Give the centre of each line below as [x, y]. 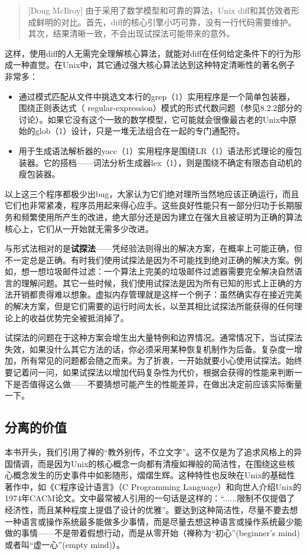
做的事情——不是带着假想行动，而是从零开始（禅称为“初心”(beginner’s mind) [152, 533]
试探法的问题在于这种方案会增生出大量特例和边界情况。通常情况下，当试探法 [153, 337]
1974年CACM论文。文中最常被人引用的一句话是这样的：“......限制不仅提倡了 [150, 498]
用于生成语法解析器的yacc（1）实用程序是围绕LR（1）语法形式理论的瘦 [156, 150]
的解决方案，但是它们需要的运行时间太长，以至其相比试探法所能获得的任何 [149, 306]
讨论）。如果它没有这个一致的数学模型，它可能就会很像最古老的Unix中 [153, 119]
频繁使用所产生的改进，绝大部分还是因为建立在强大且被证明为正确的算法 [161, 216]
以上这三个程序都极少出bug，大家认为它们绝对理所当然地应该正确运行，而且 [152, 193]
